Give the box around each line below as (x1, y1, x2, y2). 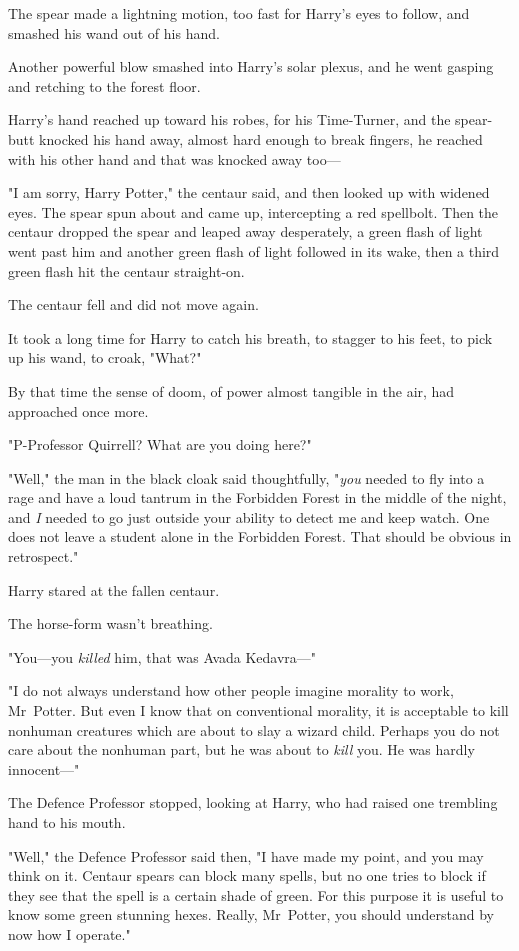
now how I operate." (8, 923, 131, 944)
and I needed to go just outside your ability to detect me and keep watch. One (8, 506, 490, 527)
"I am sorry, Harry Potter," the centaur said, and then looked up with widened (8, 182, 490, 203)
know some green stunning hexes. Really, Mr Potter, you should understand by (8, 904, 494, 925)
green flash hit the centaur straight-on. (8, 260, 245, 281)
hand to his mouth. (8, 812, 126, 832)
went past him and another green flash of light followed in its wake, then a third (8, 240, 500, 261)
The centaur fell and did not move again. (8, 294, 259, 315)
